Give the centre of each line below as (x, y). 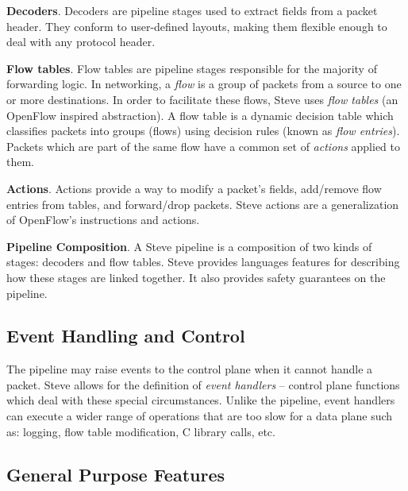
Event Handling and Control (126, 336)
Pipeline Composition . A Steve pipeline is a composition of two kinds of (189, 246)
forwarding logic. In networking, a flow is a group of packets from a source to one (204, 84)
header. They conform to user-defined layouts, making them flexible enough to (197, 26)
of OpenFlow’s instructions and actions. (103, 220)
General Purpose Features (116, 474)
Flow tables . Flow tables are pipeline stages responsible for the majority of (192, 68)
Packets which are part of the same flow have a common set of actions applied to (204, 146)
